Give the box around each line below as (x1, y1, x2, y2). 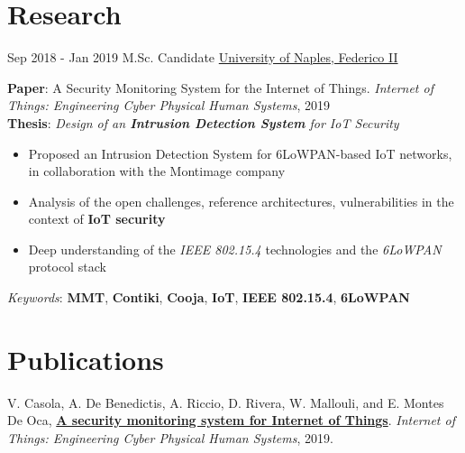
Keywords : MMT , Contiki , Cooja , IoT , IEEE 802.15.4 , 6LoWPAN (7, 288, 410, 307)
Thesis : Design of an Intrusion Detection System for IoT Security (7, 113, 399, 132)
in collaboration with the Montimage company (28, 162, 286, 180)
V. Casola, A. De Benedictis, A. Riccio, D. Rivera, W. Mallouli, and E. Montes (7, 393, 444, 411)
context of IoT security (28, 209, 166, 228)
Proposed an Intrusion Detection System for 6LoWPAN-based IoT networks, (28, 143, 452, 162)
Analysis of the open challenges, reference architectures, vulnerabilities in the (28, 191, 454, 210)
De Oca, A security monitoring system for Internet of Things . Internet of (7, 411, 455, 430)
